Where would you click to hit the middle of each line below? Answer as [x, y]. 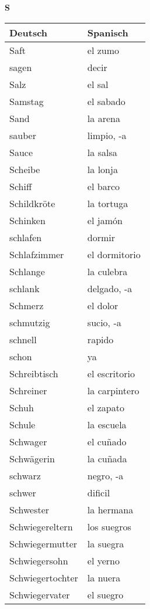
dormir [101, 237]
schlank [25, 288]
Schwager [28, 441]
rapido [100, 339]
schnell [23, 339]
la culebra [107, 271]
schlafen [26, 237]
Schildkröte [32, 203]
